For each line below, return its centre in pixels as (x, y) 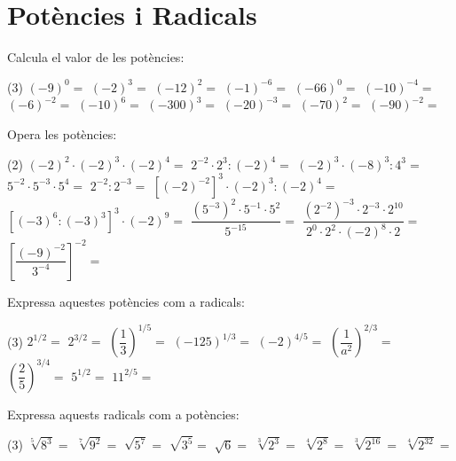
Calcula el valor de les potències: (96, 57)
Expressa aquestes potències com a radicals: (126, 301)
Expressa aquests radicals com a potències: (123, 414)
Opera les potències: (62, 133)
